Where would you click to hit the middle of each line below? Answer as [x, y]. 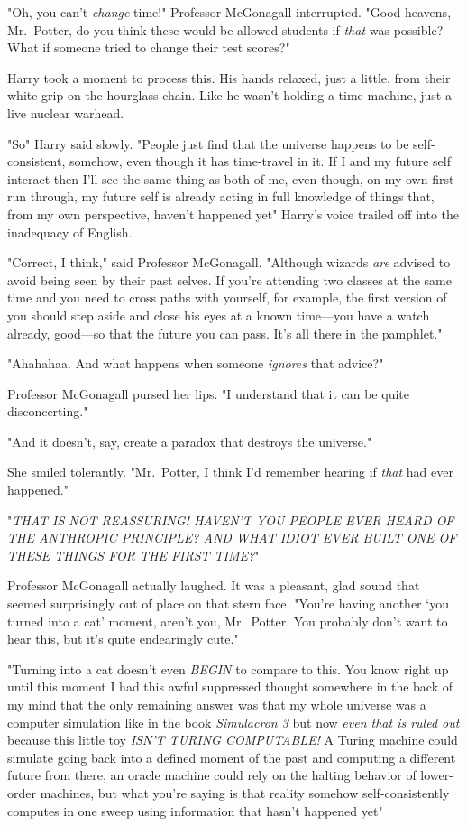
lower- [437, 775]
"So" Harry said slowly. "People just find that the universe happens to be [208, 143]
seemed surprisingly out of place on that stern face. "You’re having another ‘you [228, 603]
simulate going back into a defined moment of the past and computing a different [232, 757]
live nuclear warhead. [66, 112]
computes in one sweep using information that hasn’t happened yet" [195, 810]
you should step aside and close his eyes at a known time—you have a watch [219, 315]
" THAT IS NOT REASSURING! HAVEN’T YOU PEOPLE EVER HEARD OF [231, 520]
